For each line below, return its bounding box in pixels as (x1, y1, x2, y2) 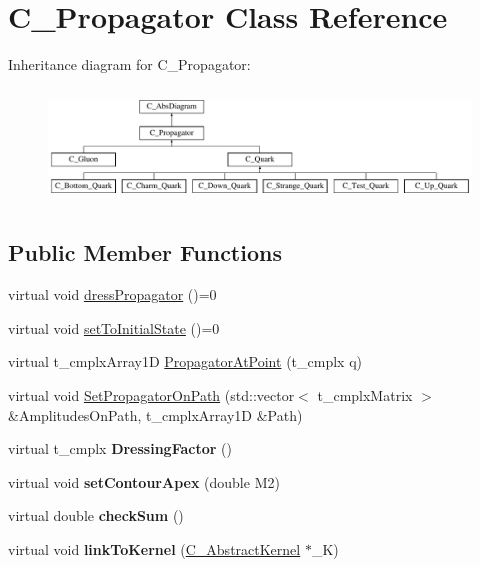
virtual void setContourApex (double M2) (8, 471, 280, 492)
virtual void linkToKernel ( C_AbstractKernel (8, 538, 301, 559)
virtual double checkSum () (8, 505, 184, 526)
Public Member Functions (8, 237, 282, 268)
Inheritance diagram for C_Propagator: (8, 54, 251, 75)
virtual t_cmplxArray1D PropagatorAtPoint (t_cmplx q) (8, 351, 362, 372)
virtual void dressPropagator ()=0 (8, 284, 217, 305)
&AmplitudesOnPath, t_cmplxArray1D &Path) (8, 404, 303, 425)
